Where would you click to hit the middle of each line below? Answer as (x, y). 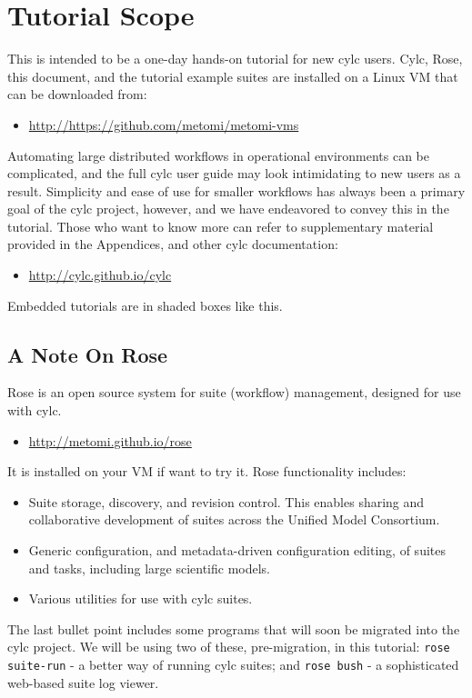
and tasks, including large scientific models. (149, 568)
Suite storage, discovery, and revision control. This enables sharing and (226, 501)
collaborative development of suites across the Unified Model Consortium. (234, 519)
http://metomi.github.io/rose (110, 440)
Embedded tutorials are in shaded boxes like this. (145, 305)
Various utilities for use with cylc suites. (141, 598)
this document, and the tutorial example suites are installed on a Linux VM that (233, 76)
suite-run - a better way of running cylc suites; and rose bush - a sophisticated (233, 665)
